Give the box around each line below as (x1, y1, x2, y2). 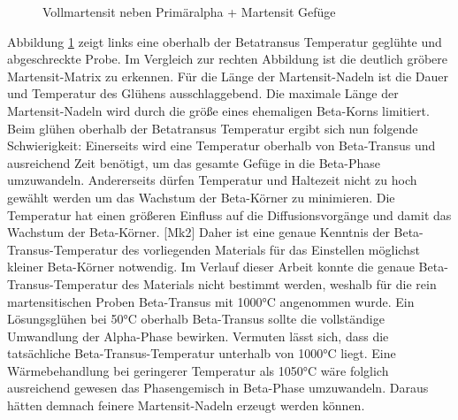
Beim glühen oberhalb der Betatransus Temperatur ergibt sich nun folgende (7, 118, 418, 137)
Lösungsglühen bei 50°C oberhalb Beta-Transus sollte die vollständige (7, 309, 385, 328)
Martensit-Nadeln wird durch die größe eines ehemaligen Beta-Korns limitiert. (7, 101, 430, 119)
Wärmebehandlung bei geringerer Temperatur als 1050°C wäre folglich (7, 361, 389, 379)
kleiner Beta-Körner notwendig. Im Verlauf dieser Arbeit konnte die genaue (7, 257, 415, 276)
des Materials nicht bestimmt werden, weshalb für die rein (121, 274, 437, 293)
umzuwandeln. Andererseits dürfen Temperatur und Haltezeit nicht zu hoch (7, 171, 417, 189)
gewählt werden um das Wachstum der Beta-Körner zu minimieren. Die (7, 187, 395, 206)
